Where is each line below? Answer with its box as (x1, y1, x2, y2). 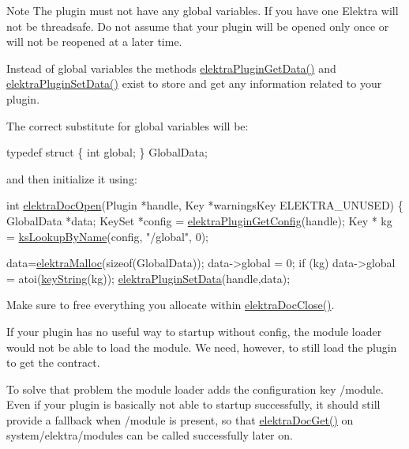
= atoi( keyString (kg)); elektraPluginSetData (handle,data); (6, 270, 291, 286)
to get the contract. (6, 354, 100, 371)
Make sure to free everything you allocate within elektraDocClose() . (6, 296, 335, 313)
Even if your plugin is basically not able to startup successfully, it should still (6, 396, 381, 413)
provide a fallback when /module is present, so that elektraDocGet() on (6, 411, 354, 428)
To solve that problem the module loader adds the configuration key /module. (6, 380, 384, 397)
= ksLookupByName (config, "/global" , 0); (6, 228, 209, 244)
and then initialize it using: (6, 170, 137, 187)
